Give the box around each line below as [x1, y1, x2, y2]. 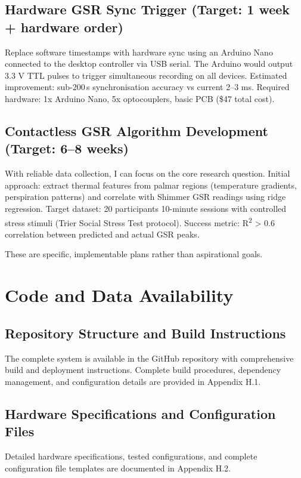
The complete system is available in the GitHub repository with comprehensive [5, 351, 294, 364]
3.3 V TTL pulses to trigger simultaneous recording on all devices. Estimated [5, 69, 287, 81]
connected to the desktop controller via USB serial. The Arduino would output [5, 57, 293, 70]
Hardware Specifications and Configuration [5, 404, 276, 423]
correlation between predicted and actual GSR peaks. [5, 227, 200, 240]
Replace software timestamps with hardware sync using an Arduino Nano [5, 45, 273, 58]
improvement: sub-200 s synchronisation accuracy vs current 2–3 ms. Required [5, 81, 290, 93]
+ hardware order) [5, 17, 123, 36]
